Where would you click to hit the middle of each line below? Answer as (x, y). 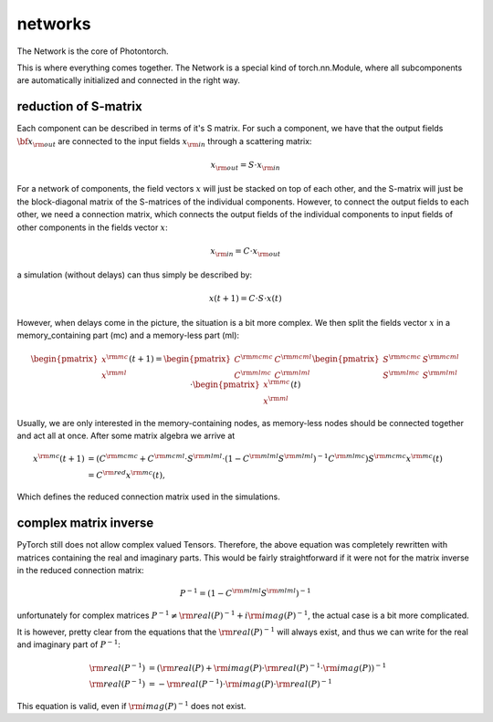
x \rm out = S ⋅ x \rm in (245, 166)
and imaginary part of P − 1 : (68, 644)
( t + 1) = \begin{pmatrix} (180, 359)
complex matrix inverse (85, 523)
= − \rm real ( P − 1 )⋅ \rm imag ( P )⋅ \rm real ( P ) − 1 (240, 683)
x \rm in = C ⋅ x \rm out (246, 252)
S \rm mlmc (401, 375)
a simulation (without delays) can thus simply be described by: (135, 275)
